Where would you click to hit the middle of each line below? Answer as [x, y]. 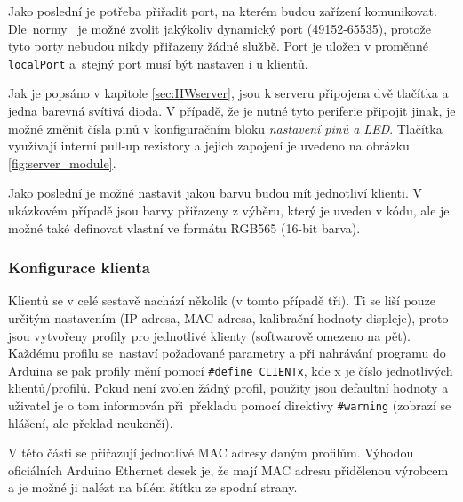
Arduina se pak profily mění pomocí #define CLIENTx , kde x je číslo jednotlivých [231, 370]
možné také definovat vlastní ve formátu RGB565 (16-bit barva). [184, 227]
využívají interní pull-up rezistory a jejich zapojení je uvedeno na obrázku [209, 146]
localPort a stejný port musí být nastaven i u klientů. [158, 63]
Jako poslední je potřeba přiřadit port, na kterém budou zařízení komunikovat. [223, 11]
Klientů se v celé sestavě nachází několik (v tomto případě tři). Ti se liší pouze [222, 300]
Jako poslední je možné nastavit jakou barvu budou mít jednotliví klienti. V [215, 193]
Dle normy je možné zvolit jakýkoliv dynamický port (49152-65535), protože [220, 28]
